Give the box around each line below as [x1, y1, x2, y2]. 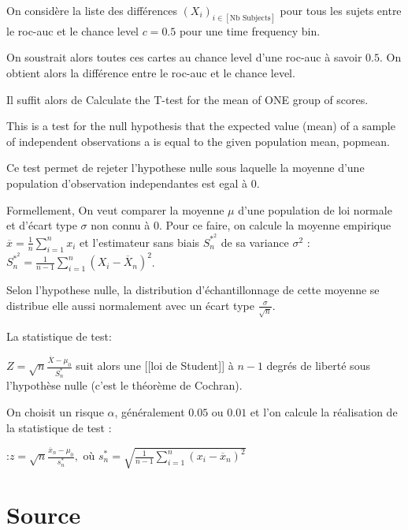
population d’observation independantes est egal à [6, 175, 247, 192]
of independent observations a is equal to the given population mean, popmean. [6, 132, 390, 149]
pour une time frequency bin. [179, 22, 321, 39]
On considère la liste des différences [6, 2, 177, 18]
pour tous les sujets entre [280, 2, 402, 18]
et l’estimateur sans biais [80, 233, 200, 250]
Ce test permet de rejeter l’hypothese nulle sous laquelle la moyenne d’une [6, 159, 365, 176]
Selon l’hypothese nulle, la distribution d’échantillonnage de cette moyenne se [6, 282, 380, 298]
